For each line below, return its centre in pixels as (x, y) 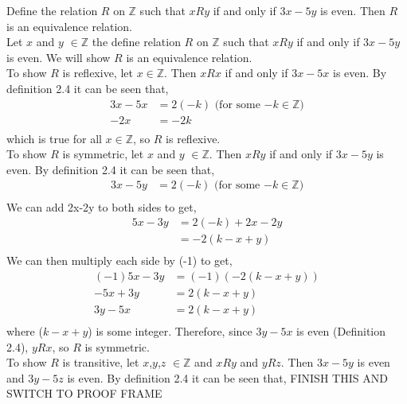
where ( (25, 330)
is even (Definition (341, 330)
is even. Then (353, 10)
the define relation (136, 42)
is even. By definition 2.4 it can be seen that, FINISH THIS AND (227, 377)
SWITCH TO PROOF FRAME (84, 393)
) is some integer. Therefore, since (170, 330)
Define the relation (52, 10)
